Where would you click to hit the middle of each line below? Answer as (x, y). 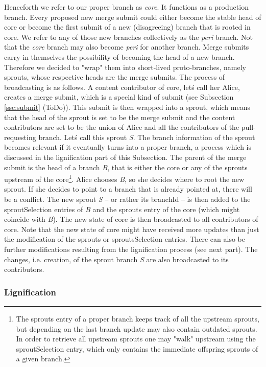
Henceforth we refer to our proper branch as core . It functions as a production (126, 7)
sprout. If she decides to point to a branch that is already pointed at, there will (128, 189)
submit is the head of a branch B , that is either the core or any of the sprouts (126, 167)
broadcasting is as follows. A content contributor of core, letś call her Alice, (122, 87)
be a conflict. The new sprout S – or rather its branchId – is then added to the (127, 199)
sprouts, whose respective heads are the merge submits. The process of (115, 77)
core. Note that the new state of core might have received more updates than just (132, 229)
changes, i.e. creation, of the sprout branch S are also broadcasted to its (116, 259)
